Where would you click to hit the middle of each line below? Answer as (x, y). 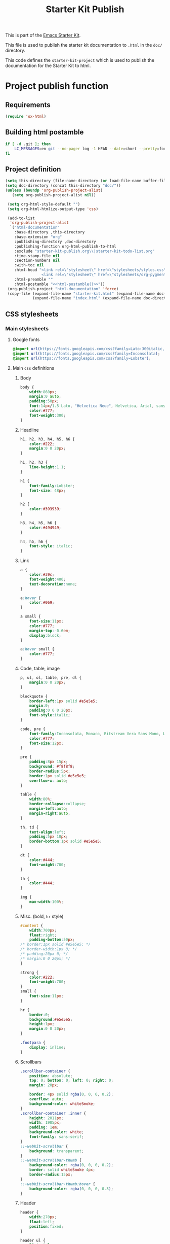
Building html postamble (45, 132)
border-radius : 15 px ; (51, 1174)
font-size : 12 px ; (47, 743)
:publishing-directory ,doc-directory (55, 241)
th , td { (29, 827)
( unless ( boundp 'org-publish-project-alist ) (54, 191)
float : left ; (42, 1222)
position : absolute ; (51, 1076)
